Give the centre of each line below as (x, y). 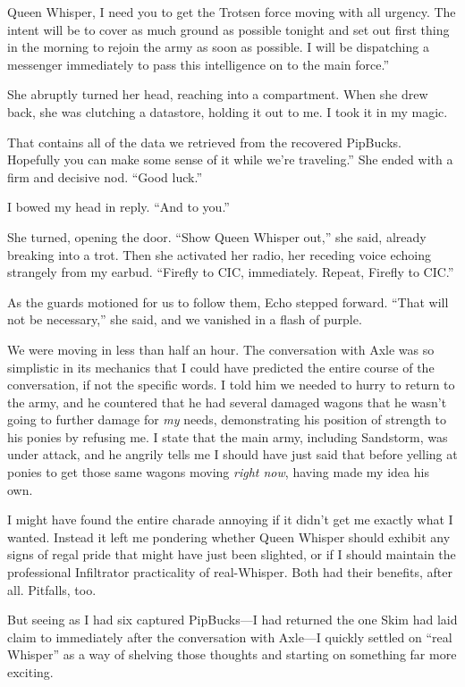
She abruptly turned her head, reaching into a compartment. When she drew (218, 94)
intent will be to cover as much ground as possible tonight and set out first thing (228, 29)
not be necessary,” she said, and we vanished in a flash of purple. (185, 319)
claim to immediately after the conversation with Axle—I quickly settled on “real (230, 637)
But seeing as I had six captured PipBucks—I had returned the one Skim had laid (232, 620)
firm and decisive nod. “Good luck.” (105, 176)
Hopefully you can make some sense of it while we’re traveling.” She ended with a (230, 159)
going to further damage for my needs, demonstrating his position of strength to (227, 419)
